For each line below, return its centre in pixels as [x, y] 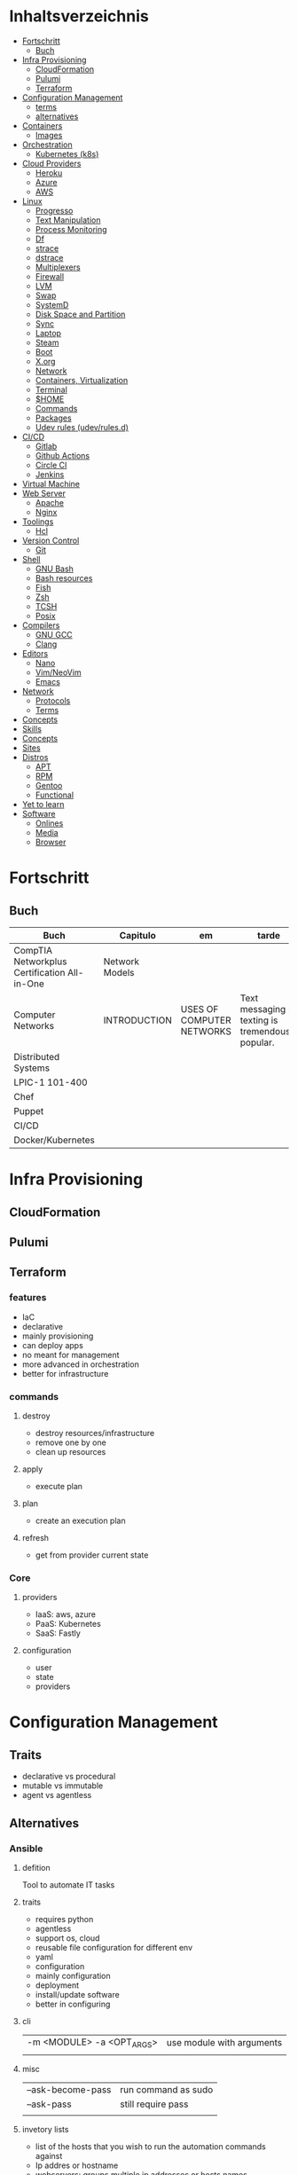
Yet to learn [43, 804]
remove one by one [71, 1442]
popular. [257, 1042]
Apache [50, 502]
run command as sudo [166, 2090]
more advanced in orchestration [80, 1364]
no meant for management [71, 1354]
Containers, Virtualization [82, 380]
